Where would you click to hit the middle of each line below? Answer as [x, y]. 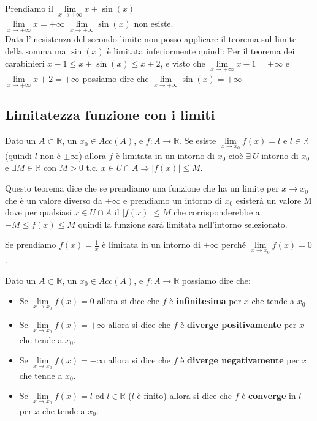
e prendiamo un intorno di [173, 200]
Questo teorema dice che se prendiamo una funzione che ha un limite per [142, 188]
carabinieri [25, 63]
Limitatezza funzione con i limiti [110, 115]
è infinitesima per [205, 301]
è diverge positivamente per [239, 324]
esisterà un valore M [274, 200]
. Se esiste [198, 140]
